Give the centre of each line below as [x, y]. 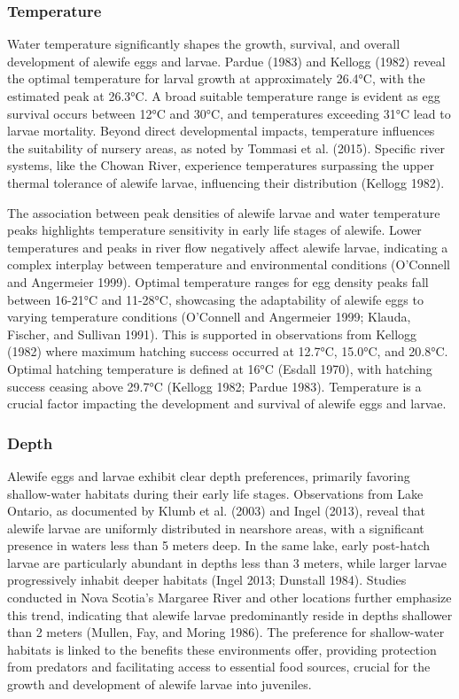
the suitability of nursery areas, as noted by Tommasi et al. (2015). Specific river [226, 148]
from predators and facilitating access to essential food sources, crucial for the [219, 667]
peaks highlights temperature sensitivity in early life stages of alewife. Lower [214, 230]
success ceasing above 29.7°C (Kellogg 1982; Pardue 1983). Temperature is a [214, 386]
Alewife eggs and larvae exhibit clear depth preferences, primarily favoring [209, 475]
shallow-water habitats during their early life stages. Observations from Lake [215, 493]
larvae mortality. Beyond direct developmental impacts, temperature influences [221, 131]
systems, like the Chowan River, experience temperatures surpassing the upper [221, 165]
